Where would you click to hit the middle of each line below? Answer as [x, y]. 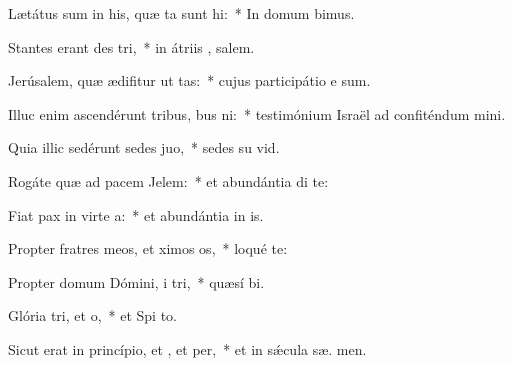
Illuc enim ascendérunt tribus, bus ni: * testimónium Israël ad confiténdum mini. [257, 113]
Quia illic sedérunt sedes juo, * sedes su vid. [144, 147]
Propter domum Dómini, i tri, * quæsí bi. [136, 281]
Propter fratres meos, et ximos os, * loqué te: [148, 248]
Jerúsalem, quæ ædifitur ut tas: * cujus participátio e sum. [189, 80]
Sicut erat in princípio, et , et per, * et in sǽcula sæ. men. [187, 348]
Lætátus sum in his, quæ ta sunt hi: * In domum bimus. [181, 13]
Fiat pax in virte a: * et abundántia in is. [136, 214]
